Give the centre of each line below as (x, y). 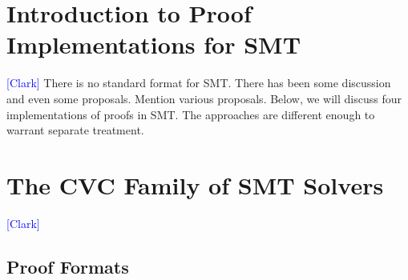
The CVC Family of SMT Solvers (195, 184)
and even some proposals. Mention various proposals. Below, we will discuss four (204, 98)
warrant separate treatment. (75, 130)
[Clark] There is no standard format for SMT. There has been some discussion (199, 83)
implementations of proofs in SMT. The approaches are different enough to (191, 114)
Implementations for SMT (154, 44)
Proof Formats (68, 266)
